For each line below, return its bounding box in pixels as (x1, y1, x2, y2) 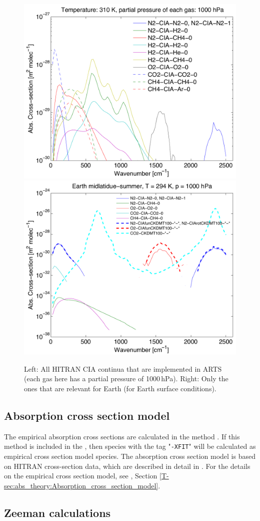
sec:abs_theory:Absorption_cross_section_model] (4, 480, 158, 490)
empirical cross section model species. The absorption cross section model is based (4, 451, 255, 461)
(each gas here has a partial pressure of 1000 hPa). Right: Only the (24, 373, 228, 384)
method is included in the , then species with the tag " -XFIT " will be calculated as (4, 441, 256, 451)
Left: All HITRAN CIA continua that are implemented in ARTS (24, 363, 222, 374)
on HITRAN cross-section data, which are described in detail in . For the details (4, 460, 250, 471)
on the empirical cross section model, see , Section (4, 470, 157, 481)
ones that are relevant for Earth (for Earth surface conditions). (24, 383, 216, 393)
